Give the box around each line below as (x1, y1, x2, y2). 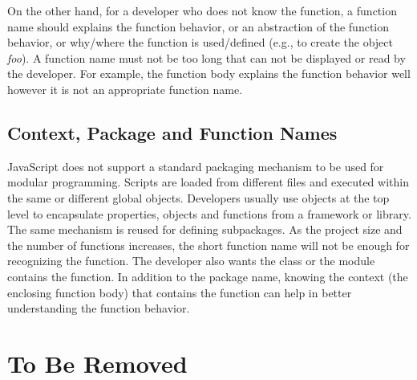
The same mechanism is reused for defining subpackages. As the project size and (7, 221, 403, 238)
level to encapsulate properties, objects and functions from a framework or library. (7, 205, 411, 222)
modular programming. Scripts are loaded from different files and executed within (7, 174, 409, 190)
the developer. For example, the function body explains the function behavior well (7, 65, 411, 82)
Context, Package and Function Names (7, 120, 338, 145)
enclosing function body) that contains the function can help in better (7, 284, 352, 300)
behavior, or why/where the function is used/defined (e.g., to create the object (7, 34, 393, 51)
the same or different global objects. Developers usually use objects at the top (7, 189, 390, 206)
